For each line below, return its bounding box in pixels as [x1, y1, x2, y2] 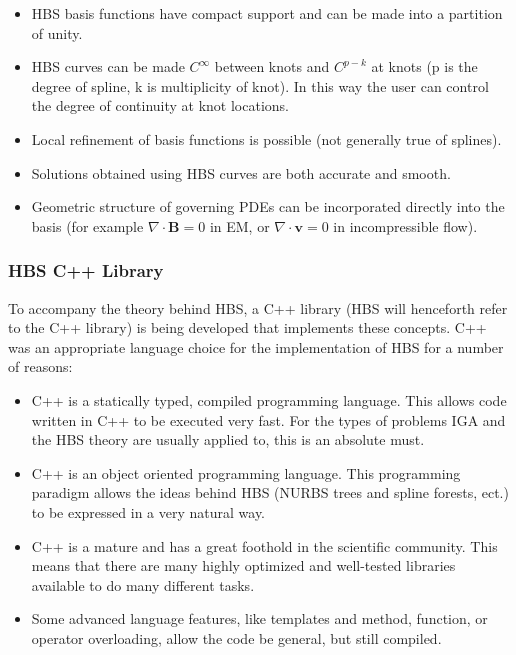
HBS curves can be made [31, 56, 185, 77]
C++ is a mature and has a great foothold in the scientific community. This [31, 535, 498, 556]
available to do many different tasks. [31, 574, 255, 595]
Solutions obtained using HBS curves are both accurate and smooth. [31, 162, 451, 183]
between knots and [214, 56, 330, 77]
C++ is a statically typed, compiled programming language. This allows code [31, 389, 507, 410]
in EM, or [209, 215, 270, 236]
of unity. [31, 22, 83, 43]
